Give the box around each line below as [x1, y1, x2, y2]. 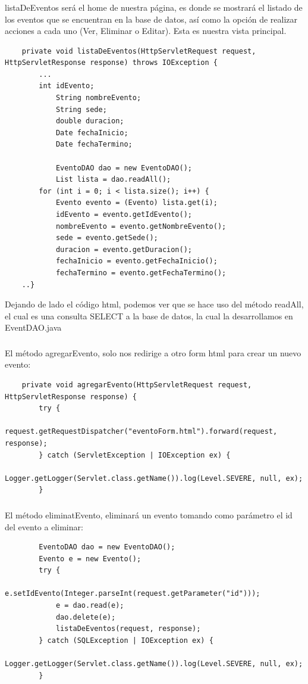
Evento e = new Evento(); [39, 554, 142, 563]
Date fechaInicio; [55, 128, 128, 137]
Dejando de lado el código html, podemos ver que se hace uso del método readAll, [5, 298, 304, 310]
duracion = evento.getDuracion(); [55, 245, 192, 254]
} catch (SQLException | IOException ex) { [39, 636, 213, 645]
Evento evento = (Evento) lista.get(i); [55, 198, 218, 207]
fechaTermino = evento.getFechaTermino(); [55, 268, 227, 277]
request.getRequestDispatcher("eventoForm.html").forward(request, [5, 427, 278, 436]
